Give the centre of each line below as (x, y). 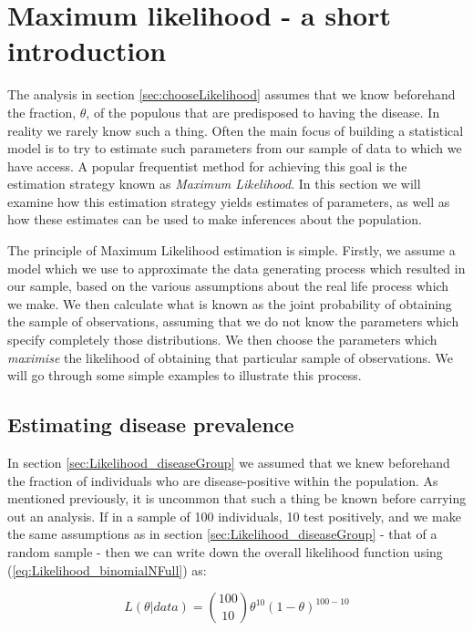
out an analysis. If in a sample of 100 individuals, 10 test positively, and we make (234, 516)
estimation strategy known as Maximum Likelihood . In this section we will (214, 184)
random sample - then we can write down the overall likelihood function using (225, 551)
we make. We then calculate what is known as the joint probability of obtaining (230, 303)
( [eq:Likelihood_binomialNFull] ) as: (107, 569)
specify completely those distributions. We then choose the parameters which (222, 340)
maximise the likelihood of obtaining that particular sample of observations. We (231, 357)
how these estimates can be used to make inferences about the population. (215, 219)
